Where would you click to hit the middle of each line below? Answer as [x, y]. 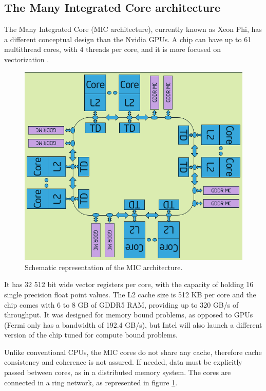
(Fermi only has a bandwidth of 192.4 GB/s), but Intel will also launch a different [133, 324]
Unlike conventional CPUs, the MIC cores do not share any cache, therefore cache [133, 352]
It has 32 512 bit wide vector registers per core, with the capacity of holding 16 [129, 284]
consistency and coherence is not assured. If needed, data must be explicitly [123, 362]
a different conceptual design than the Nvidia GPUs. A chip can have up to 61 [128, 39]
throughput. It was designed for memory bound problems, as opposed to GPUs [129, 315]
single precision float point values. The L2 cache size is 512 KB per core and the [130, 294]
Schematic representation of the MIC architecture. [104, 267]
